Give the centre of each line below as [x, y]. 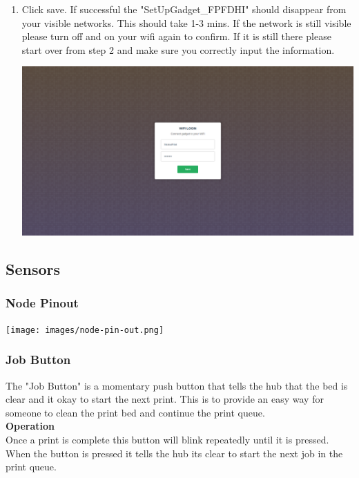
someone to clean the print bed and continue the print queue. [135, 412]
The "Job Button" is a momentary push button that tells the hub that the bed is [177, 385]
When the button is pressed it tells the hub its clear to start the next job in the [174, 453]
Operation [30, 426]
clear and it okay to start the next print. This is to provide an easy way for [165, 399]
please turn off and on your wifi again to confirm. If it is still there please [176, 36]
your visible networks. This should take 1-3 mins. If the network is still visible [186, 22]
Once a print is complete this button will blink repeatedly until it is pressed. [167, 439]
